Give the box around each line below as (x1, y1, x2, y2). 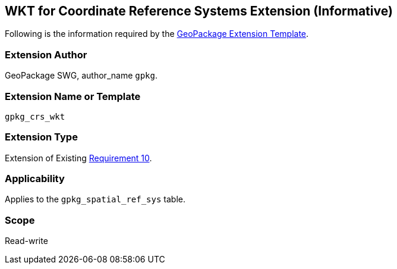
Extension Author (5, 48, 87, 61)
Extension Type (5, 131, 78, 143)
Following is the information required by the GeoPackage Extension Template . (5, 29, 309, 39)
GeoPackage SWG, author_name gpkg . (5, 70, 158, 81)
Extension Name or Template (5, 90, 141, 102)
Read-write (5, 236, 48, 246)
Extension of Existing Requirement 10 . (5, 152, 152, 163)
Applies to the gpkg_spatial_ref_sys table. (5, 194, 185, 205)
